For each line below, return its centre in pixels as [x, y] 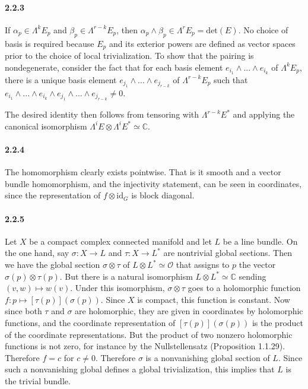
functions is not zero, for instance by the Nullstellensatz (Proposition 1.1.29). [145, 346]
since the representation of [53, 195]
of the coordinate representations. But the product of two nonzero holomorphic [149, 334]
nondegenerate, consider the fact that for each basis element [114, 67]
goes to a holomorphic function [244, 288]
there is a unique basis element [61, 79]
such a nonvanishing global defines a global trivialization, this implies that [140, 369]
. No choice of [263, 29]
